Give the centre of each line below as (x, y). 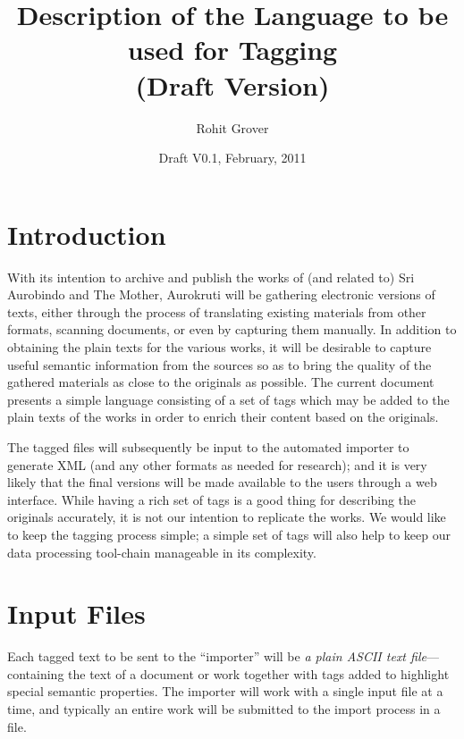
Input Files (76, 613)
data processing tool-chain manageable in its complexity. (162, 552)
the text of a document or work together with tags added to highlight (259, 673)
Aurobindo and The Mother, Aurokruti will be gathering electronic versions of (221, 294)
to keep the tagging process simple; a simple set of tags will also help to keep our (229, 534)
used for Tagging (232, 50)
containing (36, 673)
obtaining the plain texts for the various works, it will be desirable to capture (219, 347)
